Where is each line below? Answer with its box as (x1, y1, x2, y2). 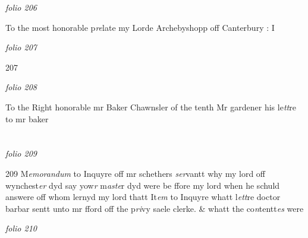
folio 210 (5, 222, 37, 234)
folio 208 (5, 81, 37, 93)
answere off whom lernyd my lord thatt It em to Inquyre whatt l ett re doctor (5, 191, 281, 203)
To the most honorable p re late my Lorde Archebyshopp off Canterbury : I (5, 21, 275, 33)
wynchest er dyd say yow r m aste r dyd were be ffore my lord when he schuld (5, 179, 280, 191)
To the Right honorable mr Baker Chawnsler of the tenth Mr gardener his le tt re (5, 100, 296, 113)
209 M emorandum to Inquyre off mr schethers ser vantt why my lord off (5, 167, 266, 179)
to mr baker (5, 112, 49, 125)
